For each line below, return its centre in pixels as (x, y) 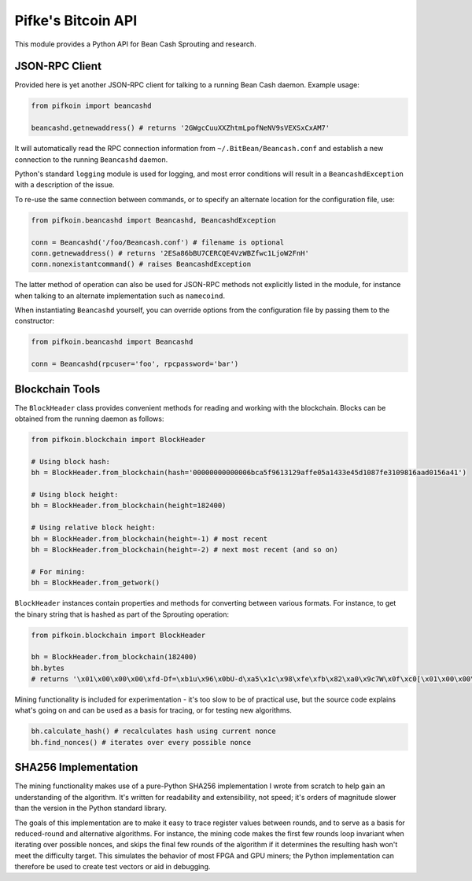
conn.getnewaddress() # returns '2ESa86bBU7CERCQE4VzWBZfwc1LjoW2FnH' (170, 253)
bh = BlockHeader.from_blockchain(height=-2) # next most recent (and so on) (184, 550)
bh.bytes (48, 668)
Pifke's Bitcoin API (76, 20)
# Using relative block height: (94, 528)
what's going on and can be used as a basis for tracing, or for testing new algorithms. (153, 710)
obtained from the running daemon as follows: (89, 419)
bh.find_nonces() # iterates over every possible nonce (141, 742)
